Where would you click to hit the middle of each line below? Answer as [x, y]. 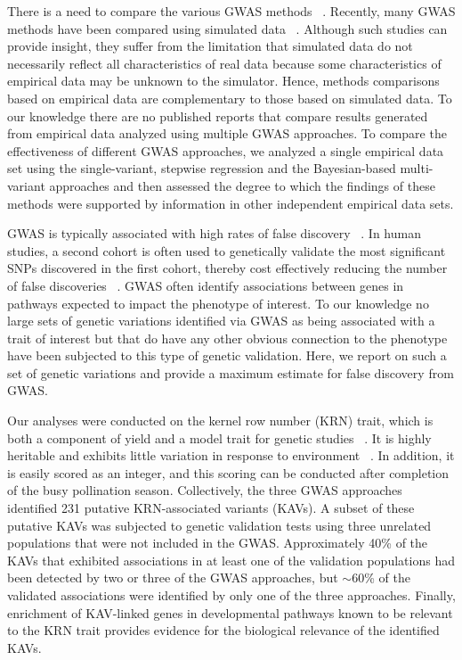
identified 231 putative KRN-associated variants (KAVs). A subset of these [211, 508]
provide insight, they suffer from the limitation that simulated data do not [210, 46]
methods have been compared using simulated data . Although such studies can [227, 28]
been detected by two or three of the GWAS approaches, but [173, 577]
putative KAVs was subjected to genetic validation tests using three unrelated [219, 525]
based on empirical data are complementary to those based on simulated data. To [230, 98]
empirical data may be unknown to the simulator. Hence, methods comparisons [223, 81]
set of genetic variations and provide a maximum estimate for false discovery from [231, 372]
